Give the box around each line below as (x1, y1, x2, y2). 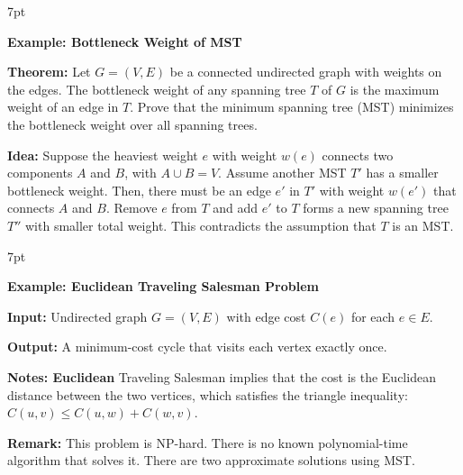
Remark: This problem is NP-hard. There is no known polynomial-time (7, 433, 408, 452)
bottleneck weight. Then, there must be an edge (7, 180, 271, 199)
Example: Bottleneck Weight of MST (7, 32, 242, 50)
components (7, 163, 73, 182)
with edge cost (226, 306, 306, 325)
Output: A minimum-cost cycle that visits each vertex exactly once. (7, 337, 387, 356)
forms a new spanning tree (303, 198, 449, 217)
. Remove (105, 198, 158, 217)
